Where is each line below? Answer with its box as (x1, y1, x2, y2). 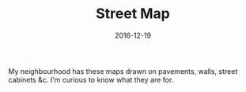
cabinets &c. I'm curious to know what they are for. (8, 75, 174, 84)
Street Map (96, 5, 170, 23)
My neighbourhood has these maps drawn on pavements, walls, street (8, 66, 238, 75)
